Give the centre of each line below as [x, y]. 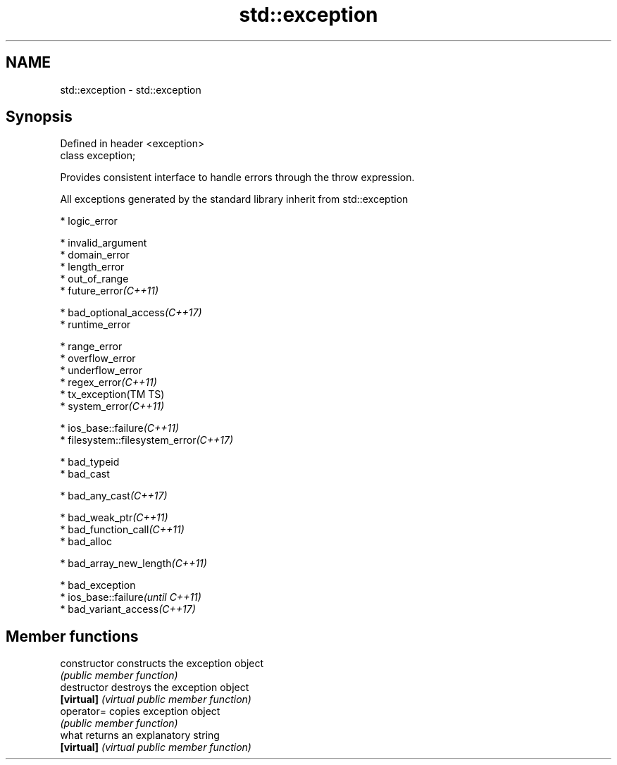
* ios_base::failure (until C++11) [131, 597]
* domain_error [95, 255]
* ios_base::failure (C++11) [120, 428]
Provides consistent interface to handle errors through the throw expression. [237, 178]
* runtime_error [95, 325]
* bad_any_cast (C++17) [114, 496]
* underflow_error [101, 371]
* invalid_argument [104, 243]
